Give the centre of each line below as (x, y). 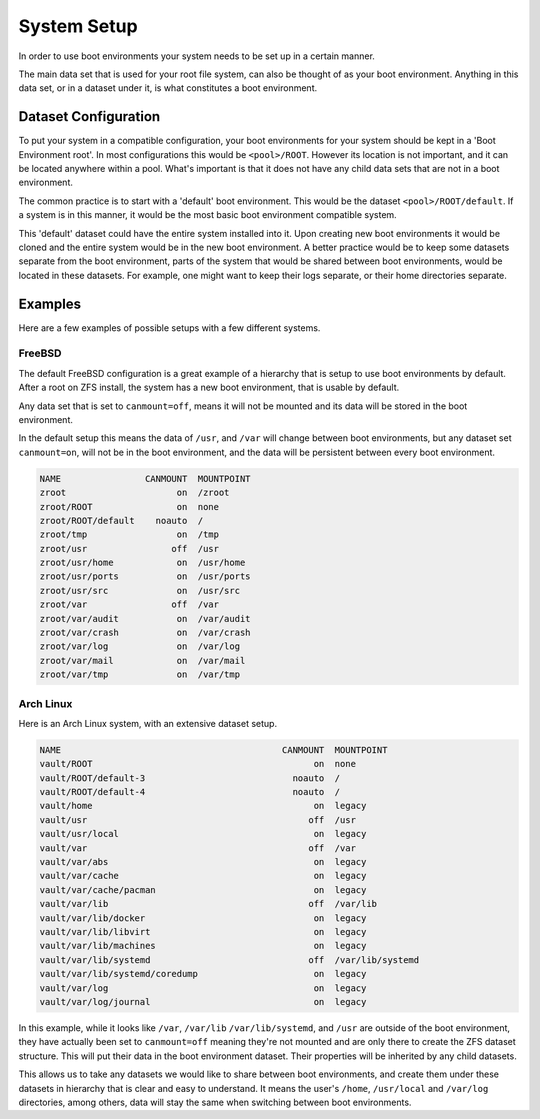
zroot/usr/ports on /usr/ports (145, 576)
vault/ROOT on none (198, 764)
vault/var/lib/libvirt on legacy (203, 931)
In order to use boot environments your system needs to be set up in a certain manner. (196, 56)
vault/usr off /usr (198, 819)
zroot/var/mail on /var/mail (142, 660)
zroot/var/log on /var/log (139, 646)
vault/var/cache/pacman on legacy (203, 889)
